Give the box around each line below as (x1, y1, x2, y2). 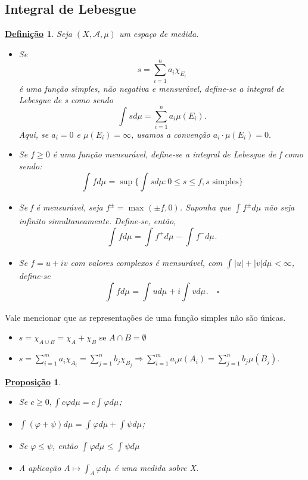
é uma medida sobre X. (114, 461, 199, 473)
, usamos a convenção (131, 128, 210, 140)
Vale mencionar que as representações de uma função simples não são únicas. (5, 311, 286, 323)
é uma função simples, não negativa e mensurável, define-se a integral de (18, 82, 284, 94)
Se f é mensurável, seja (18, 201, 103, 213)
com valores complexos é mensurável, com (70, 256, 223, 268)
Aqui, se (18, 128, 49, 140)
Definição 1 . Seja (5, 27, 72, 40)
